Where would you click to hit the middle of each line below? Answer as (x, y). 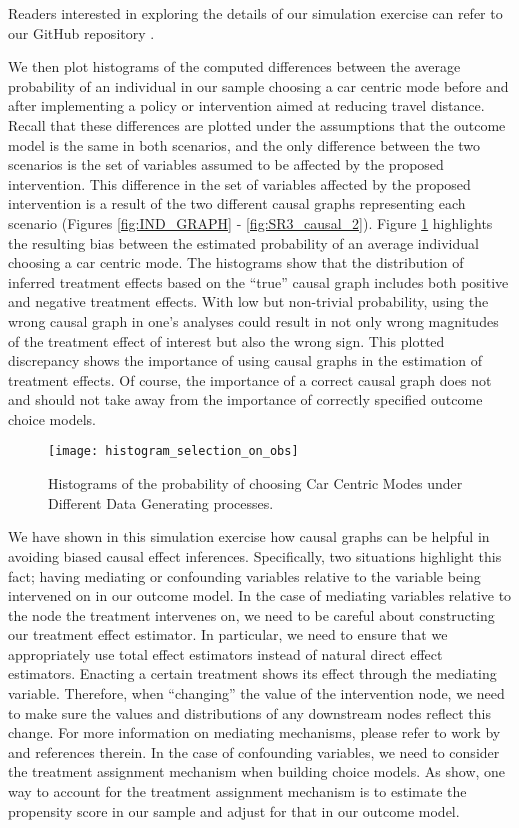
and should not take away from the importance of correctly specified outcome (245, 399)
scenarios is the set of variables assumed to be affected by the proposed (226, 164)
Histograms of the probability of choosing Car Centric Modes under (255, 483)
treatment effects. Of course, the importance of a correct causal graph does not (250, 379)
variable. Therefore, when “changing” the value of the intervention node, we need (256, 693)
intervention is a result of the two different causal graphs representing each (237, 203)
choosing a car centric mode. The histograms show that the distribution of (236, 262)
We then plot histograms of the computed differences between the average (234, 66)
